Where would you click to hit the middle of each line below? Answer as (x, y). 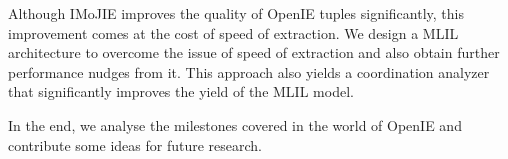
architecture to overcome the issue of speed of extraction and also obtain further (254, 52)
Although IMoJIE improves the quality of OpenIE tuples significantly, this (236, 13)
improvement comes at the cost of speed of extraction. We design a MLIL (233, 32)
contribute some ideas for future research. (135, 144)
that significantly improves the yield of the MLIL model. (181, 91)
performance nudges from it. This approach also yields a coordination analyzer (249, 71)
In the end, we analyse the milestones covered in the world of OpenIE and (235, 124)
